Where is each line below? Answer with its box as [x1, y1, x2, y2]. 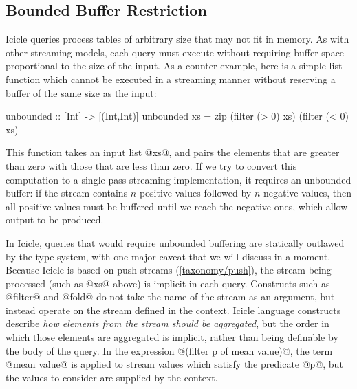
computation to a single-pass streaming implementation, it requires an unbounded [6, 172, 351, 186]
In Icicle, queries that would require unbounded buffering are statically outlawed [6, 235, 345, 249]
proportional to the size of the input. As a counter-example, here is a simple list [6, 58, 343, 73]
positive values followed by [139, 186, 252, 200]
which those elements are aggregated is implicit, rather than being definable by [6, 330, 338, 344]
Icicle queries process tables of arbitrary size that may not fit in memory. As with [6, 32, 349, 46]
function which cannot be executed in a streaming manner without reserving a [6, 71, 336, 86]
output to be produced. [6, 212, 104, 227]
